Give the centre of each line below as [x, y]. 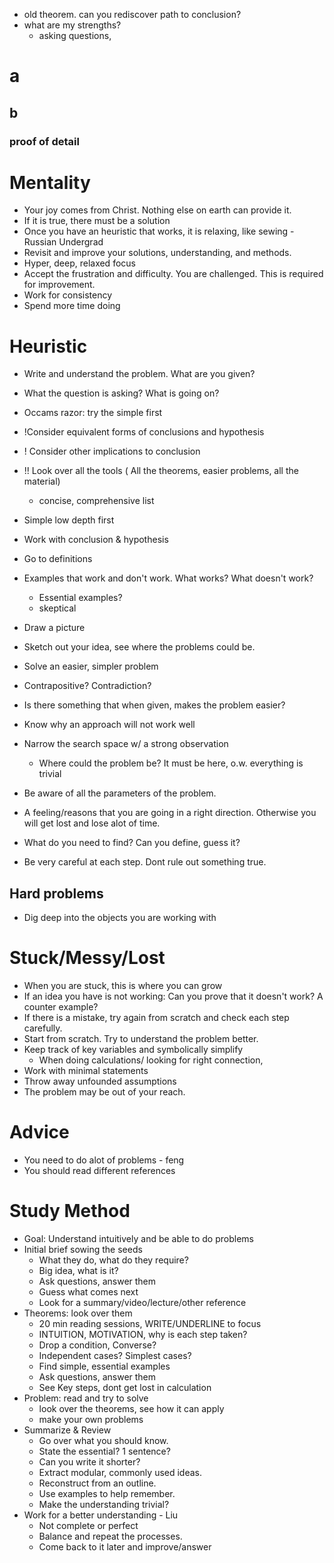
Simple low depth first [69, 520]
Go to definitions [58, 559]
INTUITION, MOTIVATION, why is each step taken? [143, 1334]
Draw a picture [54, 628]
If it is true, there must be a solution [97, 221]
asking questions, [75, 35]
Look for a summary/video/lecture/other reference [142, 1302]
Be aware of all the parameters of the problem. [120, 793]
